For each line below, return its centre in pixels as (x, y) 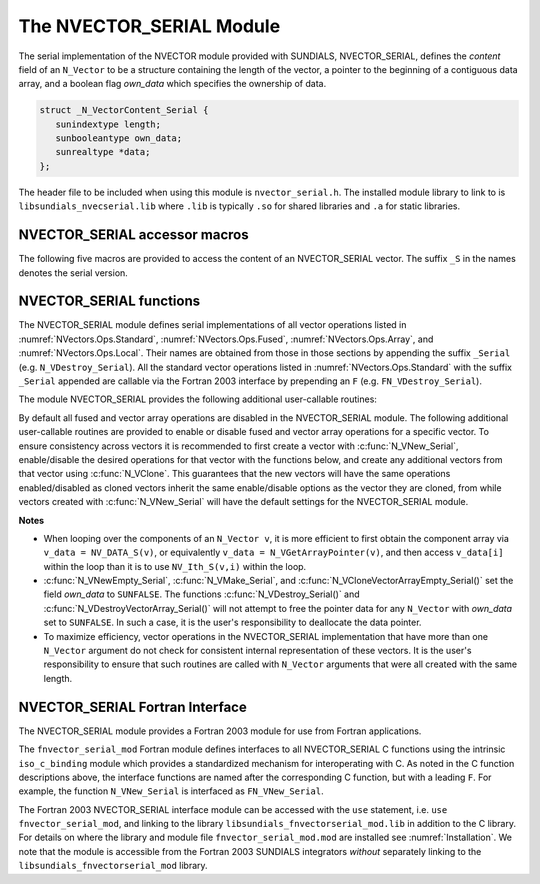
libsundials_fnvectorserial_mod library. (113, 866)
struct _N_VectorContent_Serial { (124, 110)
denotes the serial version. (73, 272)
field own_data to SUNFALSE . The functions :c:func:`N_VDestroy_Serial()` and (201, 594)
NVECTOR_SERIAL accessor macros (133, 235)
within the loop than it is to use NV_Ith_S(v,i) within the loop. (175, 566)
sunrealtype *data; (103, 152)
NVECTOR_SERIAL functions (109, 301)
